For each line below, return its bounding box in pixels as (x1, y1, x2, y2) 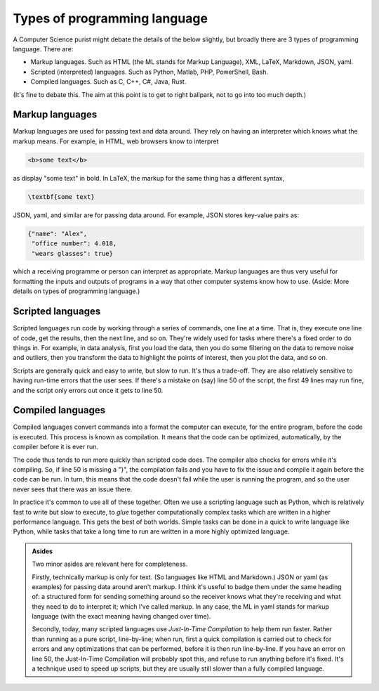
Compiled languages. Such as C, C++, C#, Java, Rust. (30, 77, 187, 86)
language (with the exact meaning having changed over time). (32, 612, 211, 621)
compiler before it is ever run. (13, 443, 98, 451)
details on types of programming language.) (13, 287, 140, 295)
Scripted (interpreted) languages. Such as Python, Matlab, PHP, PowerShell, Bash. (30, 67, 268, 76)
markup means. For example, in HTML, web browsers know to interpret (13, 137, 219, 146)
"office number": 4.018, (32, 240, 117, 247)
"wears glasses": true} (32, 250, 114, 257)
